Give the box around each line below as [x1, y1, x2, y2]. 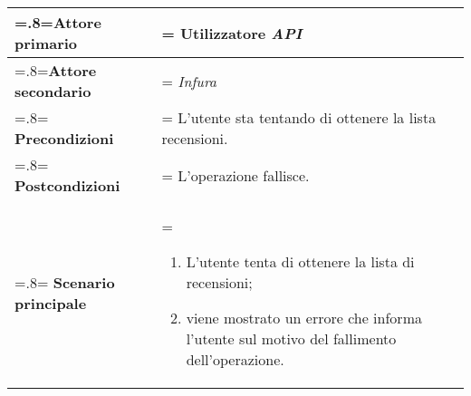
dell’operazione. [186, 349, 284, 370]
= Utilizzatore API [161, 22, 303, 43]
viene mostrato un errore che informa [186, 307, 422, 328]
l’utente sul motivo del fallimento [186, 328, 397, 349]
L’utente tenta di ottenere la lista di [186, 251, 415, 272]
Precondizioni [14, 128, 114, 149]
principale [14, 293, 87, 314]
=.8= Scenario [14, 272, 115, 293]
